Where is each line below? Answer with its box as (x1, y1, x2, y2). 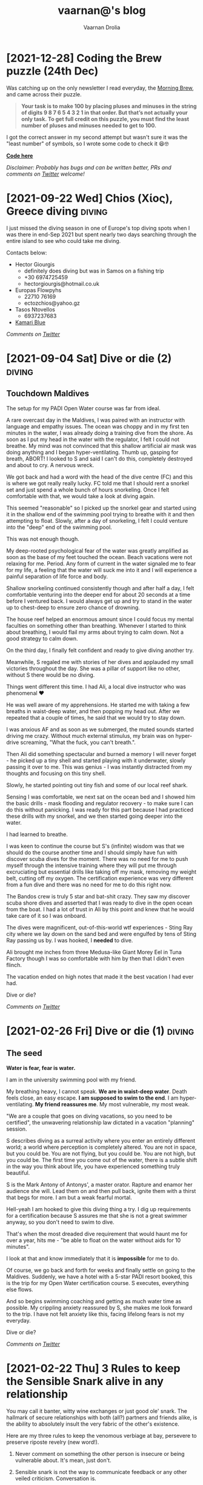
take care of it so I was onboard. (6, 912, 87, 919)
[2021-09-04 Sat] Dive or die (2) (6, 351, 172, 365)
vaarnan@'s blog (58, 4, 146, 18)
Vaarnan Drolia (83, 24, 121, 31)
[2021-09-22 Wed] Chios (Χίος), (6, 191, 173, 205)
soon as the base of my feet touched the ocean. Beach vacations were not (6, 553, 193, 560)
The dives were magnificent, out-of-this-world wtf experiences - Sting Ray (6, 923, 193, 931)
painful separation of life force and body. (6, 573, 108, 580)
